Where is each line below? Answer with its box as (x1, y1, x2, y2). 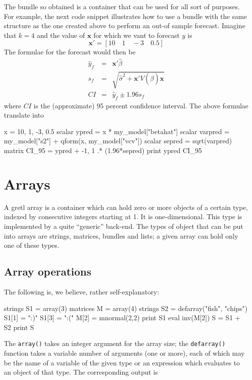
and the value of (36, 30, 85, 40)
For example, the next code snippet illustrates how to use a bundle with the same (4, 11, 247, 21)
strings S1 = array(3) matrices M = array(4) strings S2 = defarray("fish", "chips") (4, 303, 248, 313)
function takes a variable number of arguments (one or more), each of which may (4, 347, 245, 358)
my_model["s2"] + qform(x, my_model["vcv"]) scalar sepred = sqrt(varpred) (4, 136, 232, 146)
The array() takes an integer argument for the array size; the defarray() (4, 338, 226, 348)
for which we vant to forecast (93, 30, 180, 40)
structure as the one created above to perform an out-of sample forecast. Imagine (4, 20, 246, 31)
